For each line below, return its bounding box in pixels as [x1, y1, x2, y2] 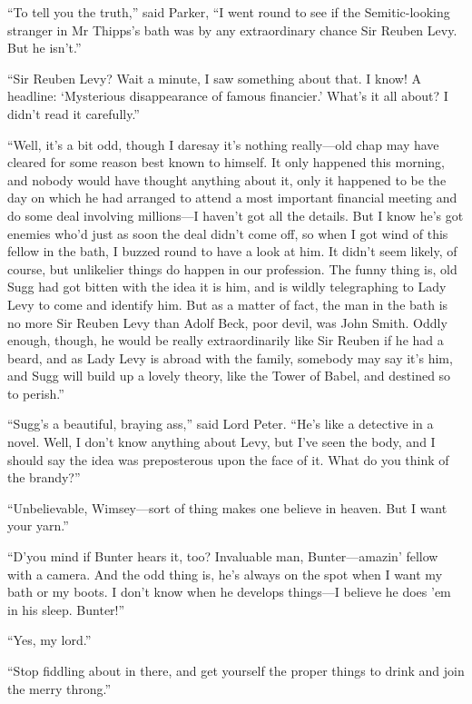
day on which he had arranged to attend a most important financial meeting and [7, 188, 457, 207]
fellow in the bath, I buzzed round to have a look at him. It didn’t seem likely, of [7, 242, 457, 261]
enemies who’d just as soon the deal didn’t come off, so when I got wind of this [7, 223, 448, 243]
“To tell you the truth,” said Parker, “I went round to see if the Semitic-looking [7, 3, 450, 21]
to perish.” [7, 383, 64, 402]
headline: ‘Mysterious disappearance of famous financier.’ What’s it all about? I [7, 86, 448, 105]
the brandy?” [7, 468, 81, 487]
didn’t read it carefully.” [7, 104, 140, 123]
